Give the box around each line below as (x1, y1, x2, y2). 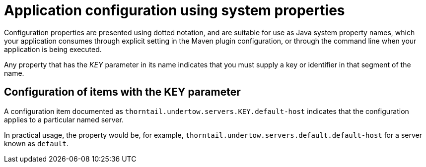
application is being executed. (4, 45, 102, 54)
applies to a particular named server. (4, 115, 124, 124)
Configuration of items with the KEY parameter (4, 86, 241, 99)
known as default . (4, 139, 69, 148)
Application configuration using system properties (4, 2, 345, 19)
